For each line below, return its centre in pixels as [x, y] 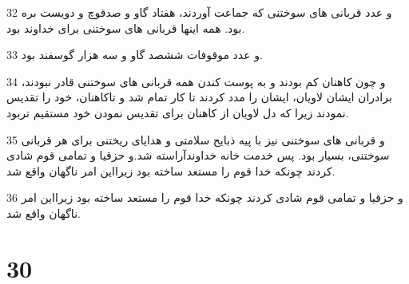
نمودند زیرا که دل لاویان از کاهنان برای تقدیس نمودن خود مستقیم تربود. [178, 112]
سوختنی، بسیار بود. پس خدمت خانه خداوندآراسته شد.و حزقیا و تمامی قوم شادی [198, 155]
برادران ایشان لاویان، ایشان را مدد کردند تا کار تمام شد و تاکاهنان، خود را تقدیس [199, 97]
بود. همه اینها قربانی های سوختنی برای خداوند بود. [126, 28]
